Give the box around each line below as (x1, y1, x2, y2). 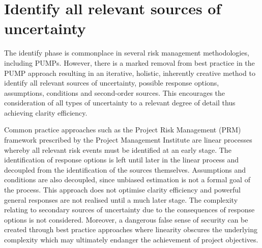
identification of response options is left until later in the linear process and (4, 154, 239, 165)
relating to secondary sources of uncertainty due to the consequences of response (4, 204, 255, 215)
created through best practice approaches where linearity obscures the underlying (4, 224, 258, 235)
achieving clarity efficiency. (4, 107, 88, 118)
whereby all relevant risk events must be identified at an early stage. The (4, 144, 231, 155)
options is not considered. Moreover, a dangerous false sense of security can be (4, 214, 248, 225)
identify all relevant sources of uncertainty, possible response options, (4, 77, 219, 88)
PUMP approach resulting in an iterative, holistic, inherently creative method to (4, 67, 255, 78)
